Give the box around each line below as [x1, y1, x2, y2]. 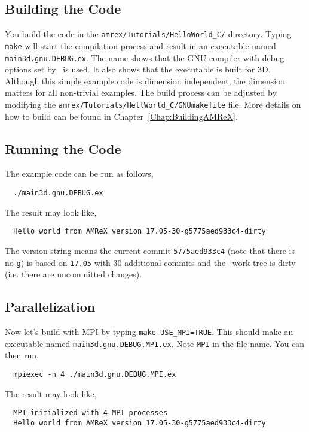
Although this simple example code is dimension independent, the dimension [5, 74, 286, 87]
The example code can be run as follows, [5, 167, 154, 180]
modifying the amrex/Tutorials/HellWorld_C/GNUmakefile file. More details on [5, 98, 301, 110]
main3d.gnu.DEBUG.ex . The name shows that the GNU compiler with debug [5, 51, 284, 64]
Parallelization [5, 297, 96, 316]
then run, [5, 349, 39, 361]
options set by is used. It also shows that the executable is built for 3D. [5, 63, 271, 75]
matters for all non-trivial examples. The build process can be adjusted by [5, 86, 277, 99]
